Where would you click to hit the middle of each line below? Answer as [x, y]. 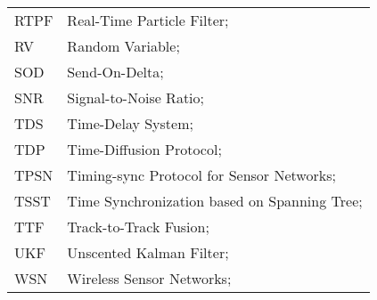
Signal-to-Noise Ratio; [136, 97]
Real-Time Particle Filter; [148, 20]
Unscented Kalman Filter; [148, 252]
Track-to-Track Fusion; [138, 227]
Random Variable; [123, 46]
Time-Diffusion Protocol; [144, 149]
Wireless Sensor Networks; [149, 278]
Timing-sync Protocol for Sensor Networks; [201, 175]
